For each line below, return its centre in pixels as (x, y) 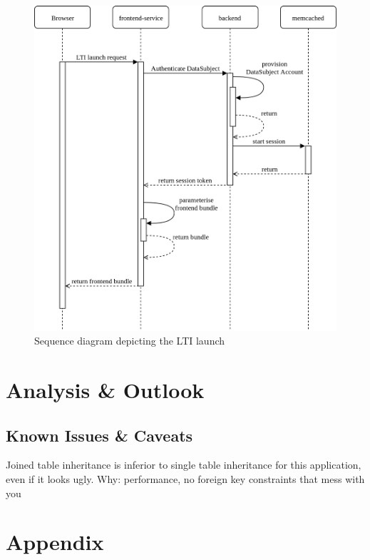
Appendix (55, 542)
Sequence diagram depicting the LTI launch (130, 341)
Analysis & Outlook (105, 389)
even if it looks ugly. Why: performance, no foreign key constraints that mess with (185, 478)
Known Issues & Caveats (99, 435)
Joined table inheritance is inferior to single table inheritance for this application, (184, 465)
